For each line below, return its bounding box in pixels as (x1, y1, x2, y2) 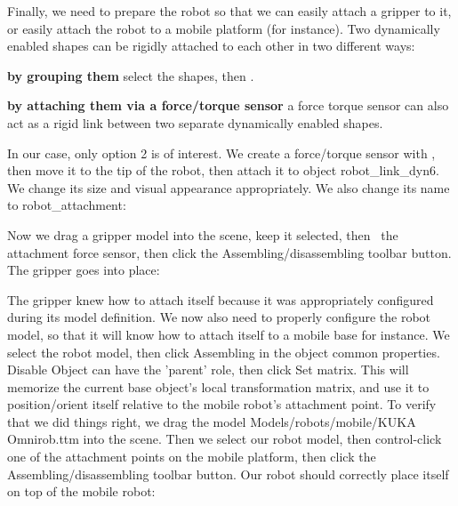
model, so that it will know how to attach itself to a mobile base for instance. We (7, 325, 450, 343)
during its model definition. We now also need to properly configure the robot (7, 308, 431, 326)
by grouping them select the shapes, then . (7, 66, 254, 84)
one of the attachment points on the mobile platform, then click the (7, 447, 376, 466)
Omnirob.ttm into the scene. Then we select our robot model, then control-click (7, 430, 442, 448)
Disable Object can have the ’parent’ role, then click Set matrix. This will (7, 360, 409, 379)
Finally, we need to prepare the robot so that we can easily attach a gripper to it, (7, 2, 452, 20)
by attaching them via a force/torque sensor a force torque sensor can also (7, 96, 449, 115)
